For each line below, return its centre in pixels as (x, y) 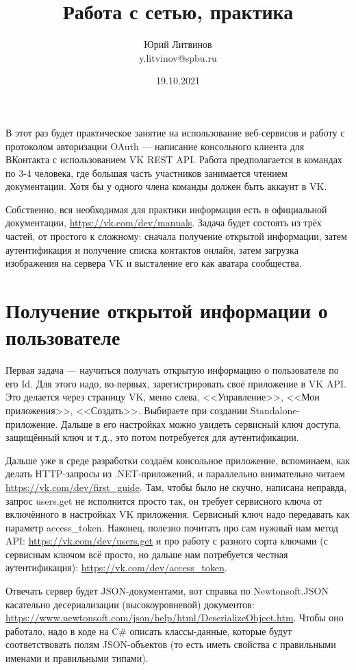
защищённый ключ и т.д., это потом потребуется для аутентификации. (152, 437)
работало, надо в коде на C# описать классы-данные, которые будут (149, 631)
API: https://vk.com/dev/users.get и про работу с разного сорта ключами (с (167, 541)
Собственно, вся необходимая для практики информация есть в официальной (166, 209)
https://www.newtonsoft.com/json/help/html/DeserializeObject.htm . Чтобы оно (175, 618)
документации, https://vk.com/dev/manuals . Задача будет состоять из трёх (164, 223)
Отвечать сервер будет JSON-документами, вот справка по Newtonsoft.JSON (167, 591)
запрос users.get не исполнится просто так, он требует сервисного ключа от (164, 500)
